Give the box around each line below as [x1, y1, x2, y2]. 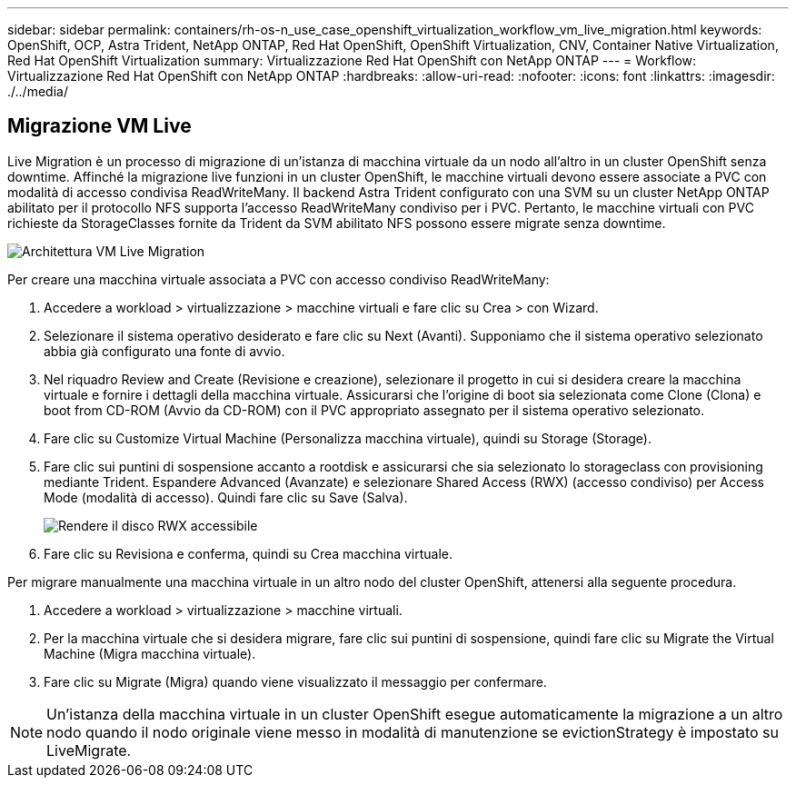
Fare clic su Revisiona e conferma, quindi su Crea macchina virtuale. [44, 545, 453, 561]
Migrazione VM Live [7, 114, 192, 138]
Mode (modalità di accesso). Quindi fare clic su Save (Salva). [44, 489, 408, 505]
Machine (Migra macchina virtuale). [44, 645, 256, 661]
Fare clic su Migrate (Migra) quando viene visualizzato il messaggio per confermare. [44, 673, 547, 690]
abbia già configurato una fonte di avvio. [44, 343, 285, 359]
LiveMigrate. [46, 740, 132, 760]
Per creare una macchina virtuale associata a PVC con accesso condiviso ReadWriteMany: [7, 271, 550, 287]
